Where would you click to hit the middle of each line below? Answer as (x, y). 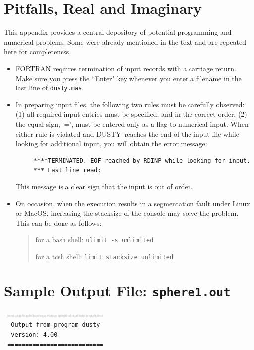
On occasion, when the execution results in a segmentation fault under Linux (133, 203)
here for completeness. (38, 51)
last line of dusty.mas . (50, 88)
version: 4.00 (34, 335)
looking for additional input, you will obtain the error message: (111, 143)
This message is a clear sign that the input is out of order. (104, 186)
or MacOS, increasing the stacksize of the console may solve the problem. (127, 213)
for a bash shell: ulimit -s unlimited (95, 239)
